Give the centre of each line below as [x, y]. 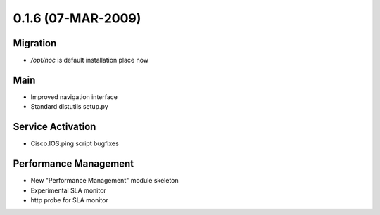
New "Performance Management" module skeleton [104, 181]
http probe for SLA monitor [69, 200]
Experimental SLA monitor [69, 190]
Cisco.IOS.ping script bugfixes [75, 143]
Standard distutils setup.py [69, 107]
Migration [35, 43]
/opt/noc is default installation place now [90, 60]
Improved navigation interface [74, 97]
